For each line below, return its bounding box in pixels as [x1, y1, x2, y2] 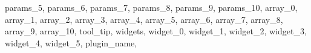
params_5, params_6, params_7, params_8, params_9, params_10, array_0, [5, 1, 298, 13]
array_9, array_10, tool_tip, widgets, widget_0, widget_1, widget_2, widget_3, [5, 25, 307, 37]
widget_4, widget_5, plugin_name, [5, 36, 137, 49]
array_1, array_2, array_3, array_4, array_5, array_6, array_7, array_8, [5, 13, 283, 25]
